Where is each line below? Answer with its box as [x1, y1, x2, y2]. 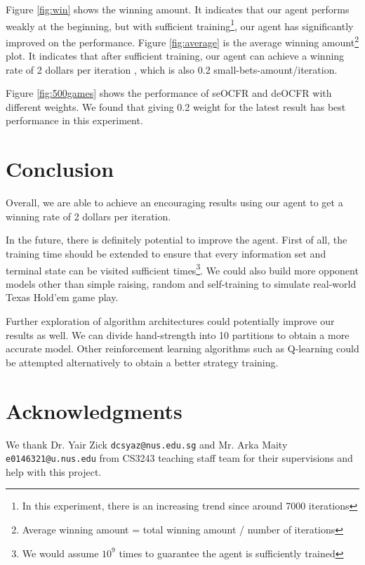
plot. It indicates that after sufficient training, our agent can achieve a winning [6, 48, 345, 63]
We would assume [22, 545, 99, 560]
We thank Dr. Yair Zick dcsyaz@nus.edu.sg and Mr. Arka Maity [6, 437, 288, 451]
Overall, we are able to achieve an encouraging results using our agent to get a [6, 195, 343, 210]
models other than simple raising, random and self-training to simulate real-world [6, 276, 357, 291]
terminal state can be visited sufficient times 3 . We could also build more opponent [6, 260, 359, 277]
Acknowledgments [6, 396, 182, 425]
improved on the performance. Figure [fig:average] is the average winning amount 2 [6, 32, 359, 49]
